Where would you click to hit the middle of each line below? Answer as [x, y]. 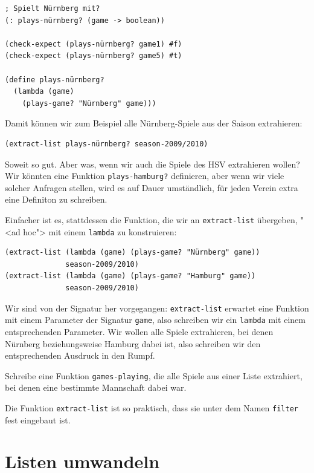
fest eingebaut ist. [38, 419]
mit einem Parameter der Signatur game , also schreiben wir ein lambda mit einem [155, 320]
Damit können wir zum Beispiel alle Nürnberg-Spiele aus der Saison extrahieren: [154, 123]
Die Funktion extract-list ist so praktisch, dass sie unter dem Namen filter [152, 408]
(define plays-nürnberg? [55, 80]
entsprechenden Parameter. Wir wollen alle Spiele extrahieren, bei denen [139, 331]
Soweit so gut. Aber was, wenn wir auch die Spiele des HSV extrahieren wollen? [152, 164]
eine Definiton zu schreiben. [56, 199]
